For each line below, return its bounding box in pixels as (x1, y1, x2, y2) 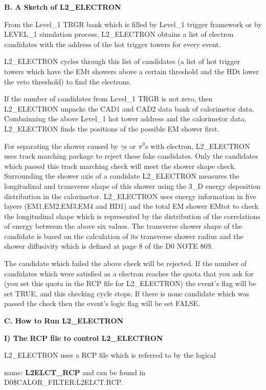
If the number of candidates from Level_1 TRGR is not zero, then (4, 93, 213, 104)
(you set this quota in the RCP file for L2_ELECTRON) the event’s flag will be (4, 278, 256, 289)
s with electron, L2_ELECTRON (145, 140, 250, 151)
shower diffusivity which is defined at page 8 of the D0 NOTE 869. (4, 241, 213, 251)
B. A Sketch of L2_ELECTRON (4, 2, 121, 12)
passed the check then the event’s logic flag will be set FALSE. (4, 298, 201, 309)
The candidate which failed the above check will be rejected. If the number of (4, 258, 247, 269)
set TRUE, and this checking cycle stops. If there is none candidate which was (4, 288, 250, 298)
